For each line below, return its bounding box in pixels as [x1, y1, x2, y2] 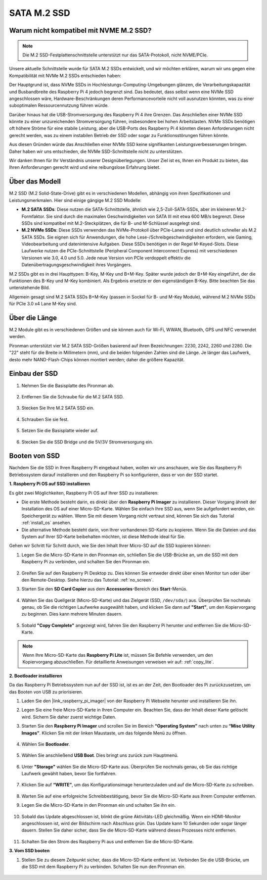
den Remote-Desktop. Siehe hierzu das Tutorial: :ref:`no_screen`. [21, 577, 154, 583]
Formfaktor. [21, 213, 45, 219]
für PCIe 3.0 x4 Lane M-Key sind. [9, 301, 77, 307]
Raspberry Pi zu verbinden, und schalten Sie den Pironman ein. [21, 559, 150, 565]
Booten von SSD [9, 452, 60, 460]
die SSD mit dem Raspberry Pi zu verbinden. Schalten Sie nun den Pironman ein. [21, 864, 186, 870]
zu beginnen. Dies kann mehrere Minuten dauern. [21, 611, 123, 617]
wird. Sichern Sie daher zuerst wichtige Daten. [21, 714, 116, 720]
